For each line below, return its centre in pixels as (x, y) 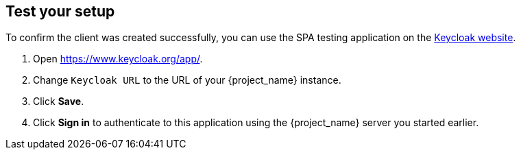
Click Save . (59, 102)
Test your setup (60, 11)
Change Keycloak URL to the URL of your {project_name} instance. (187, 80)
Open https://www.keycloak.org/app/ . (118, 59)
